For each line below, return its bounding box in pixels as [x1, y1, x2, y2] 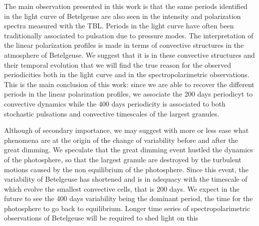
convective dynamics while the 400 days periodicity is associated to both [4, 98, 226, 109]
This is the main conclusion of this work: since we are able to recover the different [4, 79, 255, 89]
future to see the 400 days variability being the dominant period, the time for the [4, 193, 253, 204]
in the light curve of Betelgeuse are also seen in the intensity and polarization [4, 10, 241, 21]
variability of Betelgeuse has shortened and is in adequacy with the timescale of [4, 174, 248, 184]
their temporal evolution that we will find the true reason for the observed [4, 59, 232, 70]
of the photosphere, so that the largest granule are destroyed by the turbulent [4, 154, 242, 164]
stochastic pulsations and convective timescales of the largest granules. [4, 108, 220, 118]
